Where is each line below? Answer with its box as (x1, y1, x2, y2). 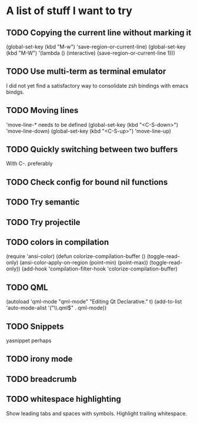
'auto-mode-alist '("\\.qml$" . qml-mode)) (6, 305, 107, 312)
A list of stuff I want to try (6, 4, 132, 18)
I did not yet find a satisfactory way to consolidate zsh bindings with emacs (6, 82, 189, 89)
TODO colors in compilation (6, 237, 109, 247)
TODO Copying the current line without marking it (6, 28, 192, 38)
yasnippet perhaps (6, 337, 52, 344)
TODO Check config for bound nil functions (6, 177, 168, 187)
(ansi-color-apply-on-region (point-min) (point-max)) (19, 259, 148, 266)
